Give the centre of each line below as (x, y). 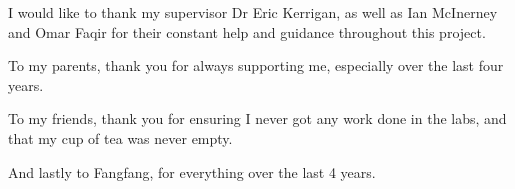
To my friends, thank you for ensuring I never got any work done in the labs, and (257, 118)
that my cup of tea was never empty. (120, 137)
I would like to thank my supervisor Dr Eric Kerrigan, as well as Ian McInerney (253, 12)
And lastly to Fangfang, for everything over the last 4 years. (192, 171)
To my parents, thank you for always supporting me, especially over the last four (256, 65)
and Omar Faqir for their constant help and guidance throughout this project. (247, 31)
